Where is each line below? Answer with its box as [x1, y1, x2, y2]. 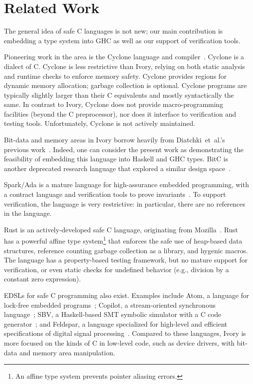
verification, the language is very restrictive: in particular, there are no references [4, 198, 246, 209]
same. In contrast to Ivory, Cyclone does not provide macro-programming [4, 99, 223, 109]
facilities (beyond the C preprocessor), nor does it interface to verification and [4, 108, 236, 119]
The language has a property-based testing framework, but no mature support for [4, 255, 248, 265]
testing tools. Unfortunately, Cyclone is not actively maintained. [4, 118, 196, 128]
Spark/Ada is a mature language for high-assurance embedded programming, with [4, 179, 249, 190]
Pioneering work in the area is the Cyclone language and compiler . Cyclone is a [4, 52, 244, 62]
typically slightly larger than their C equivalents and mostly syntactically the [4, 89, 234, 100]
